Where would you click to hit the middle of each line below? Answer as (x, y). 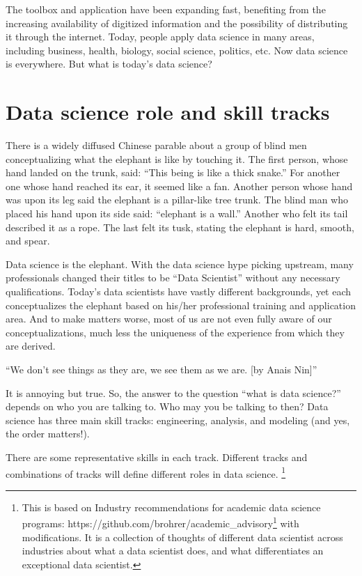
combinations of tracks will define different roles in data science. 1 (146, 472)
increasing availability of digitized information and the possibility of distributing (177, 23)
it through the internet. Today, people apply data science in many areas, (160, 37)
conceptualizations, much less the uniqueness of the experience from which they (175, 332)
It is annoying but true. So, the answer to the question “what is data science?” (173, 392)
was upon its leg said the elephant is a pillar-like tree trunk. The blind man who (177, 200)
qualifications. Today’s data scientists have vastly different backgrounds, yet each (179, 291)
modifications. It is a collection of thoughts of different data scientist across (182, 537)
